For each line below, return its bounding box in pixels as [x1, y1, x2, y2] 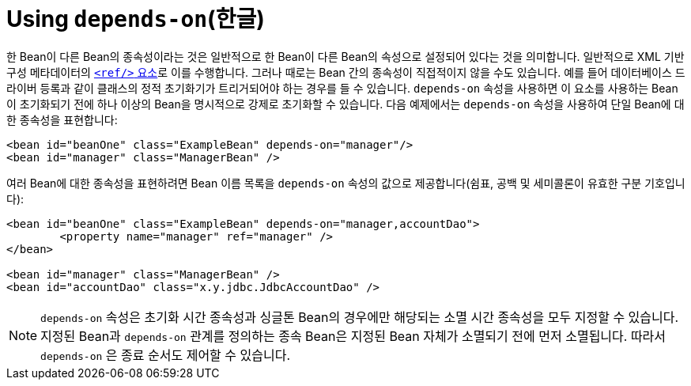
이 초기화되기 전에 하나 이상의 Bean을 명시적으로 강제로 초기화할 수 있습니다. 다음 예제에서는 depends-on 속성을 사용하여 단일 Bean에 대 [6, 96, 685, 111]
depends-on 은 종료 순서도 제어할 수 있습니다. [40, 346, 291, 363]
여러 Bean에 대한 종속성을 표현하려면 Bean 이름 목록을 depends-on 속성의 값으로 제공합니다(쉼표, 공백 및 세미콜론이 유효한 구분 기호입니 [6, 176, 685, 190]
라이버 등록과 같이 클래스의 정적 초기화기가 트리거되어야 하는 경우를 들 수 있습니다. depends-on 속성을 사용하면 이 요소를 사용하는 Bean [6, 81, 678, 95]
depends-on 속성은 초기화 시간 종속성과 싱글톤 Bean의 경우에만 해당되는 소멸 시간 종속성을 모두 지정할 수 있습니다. [40, 308, 679, 325]
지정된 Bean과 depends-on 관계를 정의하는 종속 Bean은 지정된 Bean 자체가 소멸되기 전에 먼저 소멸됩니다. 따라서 [40, 327, 666, 344]
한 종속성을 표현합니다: [6, 112, 118, 127]
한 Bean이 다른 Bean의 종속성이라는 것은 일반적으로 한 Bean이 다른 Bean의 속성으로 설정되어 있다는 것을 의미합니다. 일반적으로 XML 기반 [6, 49, 685, 63]
